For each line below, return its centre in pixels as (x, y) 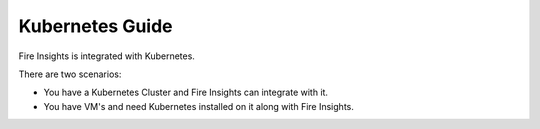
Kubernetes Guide (96, 26)
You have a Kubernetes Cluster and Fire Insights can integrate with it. (186, 92)
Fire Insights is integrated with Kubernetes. (106, 56)
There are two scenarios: (70, 74)
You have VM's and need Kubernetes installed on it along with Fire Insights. (198, 106)
